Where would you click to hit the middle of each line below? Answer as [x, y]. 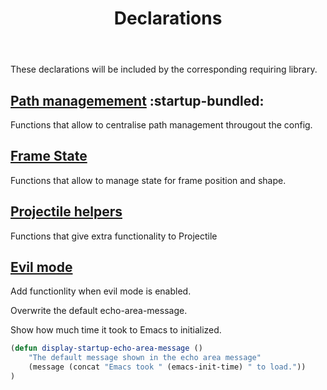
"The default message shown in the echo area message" [145, 358]
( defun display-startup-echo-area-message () [106, 348]
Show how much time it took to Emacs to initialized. [116, 330]
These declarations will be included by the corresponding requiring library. [164, 69]
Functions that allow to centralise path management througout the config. [161, 125]
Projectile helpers [66, 212]
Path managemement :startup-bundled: [137, 100]
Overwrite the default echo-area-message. [99, 311]
